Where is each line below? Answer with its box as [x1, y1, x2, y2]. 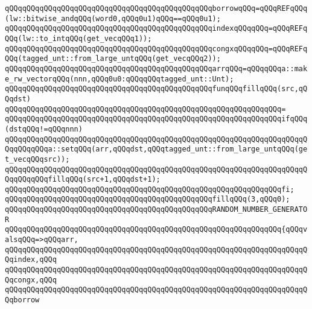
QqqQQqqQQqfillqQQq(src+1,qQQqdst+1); [5, 175, 161, 184]
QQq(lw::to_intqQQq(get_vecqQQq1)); [5, 34, 152, 43]
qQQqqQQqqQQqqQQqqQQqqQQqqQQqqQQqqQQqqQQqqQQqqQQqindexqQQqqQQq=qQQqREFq [5, 24, 308, 33]
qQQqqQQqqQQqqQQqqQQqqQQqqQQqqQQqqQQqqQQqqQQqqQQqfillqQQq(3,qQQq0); [5, 195, 290, 204]
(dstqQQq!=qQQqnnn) [5, 124, 83, 133]
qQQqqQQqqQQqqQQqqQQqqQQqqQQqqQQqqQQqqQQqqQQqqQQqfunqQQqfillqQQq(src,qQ [5, 84, 308, 94]
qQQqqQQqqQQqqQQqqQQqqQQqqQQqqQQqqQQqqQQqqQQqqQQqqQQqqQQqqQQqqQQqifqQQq [5, 115, 308, 124]
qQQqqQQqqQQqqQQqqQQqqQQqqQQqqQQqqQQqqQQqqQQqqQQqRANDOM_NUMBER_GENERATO [5, 205, 308, 214]
